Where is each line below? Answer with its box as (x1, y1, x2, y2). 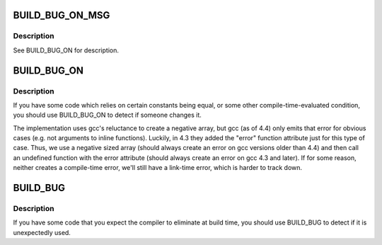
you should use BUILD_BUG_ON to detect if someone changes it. (13, 110, 202, 120)
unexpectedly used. (13, 228, 71, 237)
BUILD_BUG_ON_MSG (13, 9, 110, 21)
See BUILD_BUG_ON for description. (13, 46, 120, 55)
